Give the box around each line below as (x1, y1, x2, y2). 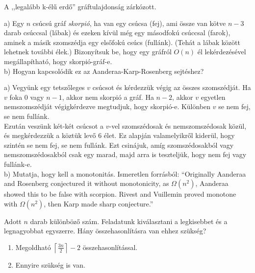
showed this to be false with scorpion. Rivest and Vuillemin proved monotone (4, 189, 236, 199)
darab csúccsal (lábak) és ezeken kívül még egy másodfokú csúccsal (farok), (4, 27, 230, 38)
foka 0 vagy (9, 91, 44, 102)
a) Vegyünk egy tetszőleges (4, 82, 85, 92)
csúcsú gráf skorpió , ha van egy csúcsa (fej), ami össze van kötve (32, 18, 226, 28)
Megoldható (15, 242, 51, 252)
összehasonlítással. (82, 242, 138, 252)
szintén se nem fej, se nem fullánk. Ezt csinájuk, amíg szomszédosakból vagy (4, 139, 234, 150)
